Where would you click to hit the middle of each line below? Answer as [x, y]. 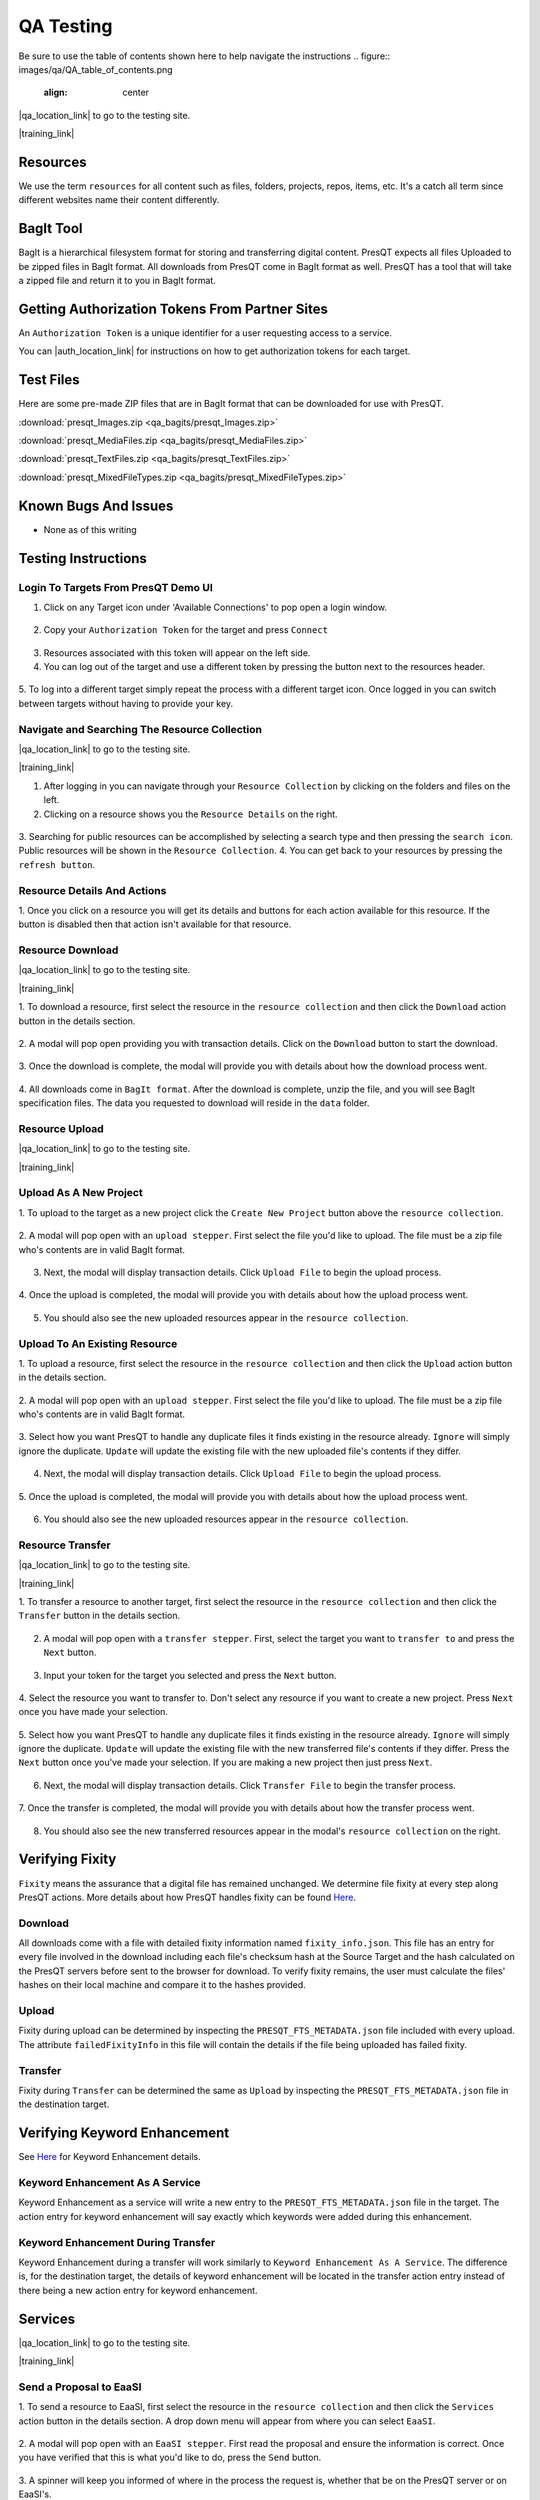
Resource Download [68, 950]
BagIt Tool [51, 228]
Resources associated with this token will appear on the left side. [177, 652]
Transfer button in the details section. [99, 1616]
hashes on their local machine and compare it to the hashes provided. [162, 1985]
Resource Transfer [65, 1545]
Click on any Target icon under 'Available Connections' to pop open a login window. [215, 607]
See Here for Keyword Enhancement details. [110, 2157]
